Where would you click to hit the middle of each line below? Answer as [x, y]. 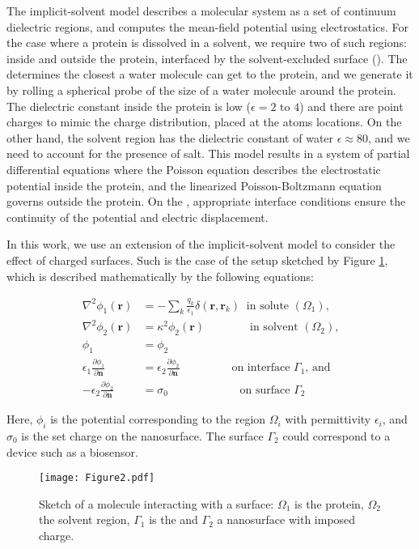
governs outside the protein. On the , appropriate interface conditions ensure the [206, 201]
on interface [261, 368]
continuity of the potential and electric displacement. [138, 217]
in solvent [274, 328]
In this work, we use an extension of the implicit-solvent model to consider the [201, 244]
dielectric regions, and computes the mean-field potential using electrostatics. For [207, 26]
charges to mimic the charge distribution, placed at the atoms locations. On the [204, 122]
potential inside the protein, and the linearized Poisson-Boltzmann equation [194, 185]
